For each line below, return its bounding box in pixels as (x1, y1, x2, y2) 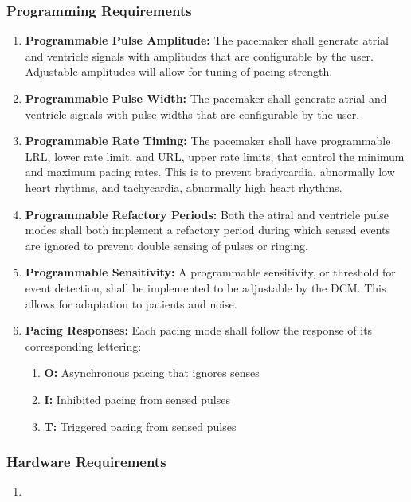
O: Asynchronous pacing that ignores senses (44, 364, 260, 381)
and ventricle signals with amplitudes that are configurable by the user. (25, 47, 374, 64)
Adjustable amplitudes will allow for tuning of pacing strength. (25, 63, 333, 80)
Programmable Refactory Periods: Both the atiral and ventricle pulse (25, 206, 389, 222)
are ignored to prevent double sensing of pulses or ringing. (25, 237, 308, 253)
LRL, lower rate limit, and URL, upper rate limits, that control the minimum (25, 147, 405, 164)
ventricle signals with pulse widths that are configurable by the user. (25, 105, 360, 122)
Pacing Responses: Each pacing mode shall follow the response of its (25, 322, 373, 339)
